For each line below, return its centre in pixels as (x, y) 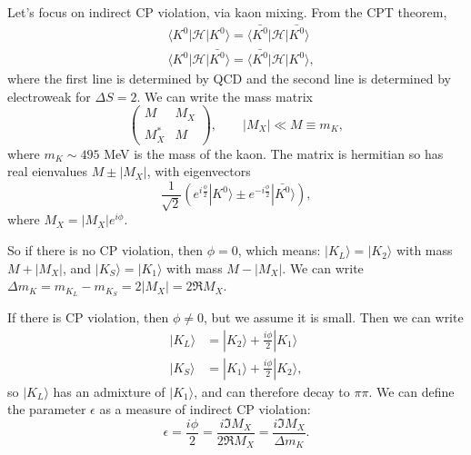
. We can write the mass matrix (225, 96)
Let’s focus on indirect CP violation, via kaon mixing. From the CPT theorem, (227, 12)
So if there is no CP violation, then (105, 250)
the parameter (47, 409)
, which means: (279, 250)
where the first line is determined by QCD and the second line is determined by (229, 79)
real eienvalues (47, 171)
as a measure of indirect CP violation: (205, 409)
